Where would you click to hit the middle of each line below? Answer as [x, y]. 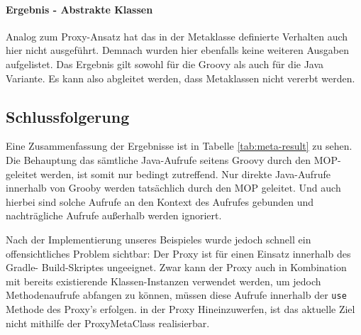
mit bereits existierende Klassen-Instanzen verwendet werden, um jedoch [163, 281]
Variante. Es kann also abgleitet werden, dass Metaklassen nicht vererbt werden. [180, 78]
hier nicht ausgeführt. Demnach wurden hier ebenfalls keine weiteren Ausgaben [178, 50]
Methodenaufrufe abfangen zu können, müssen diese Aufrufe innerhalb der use [176, 295]
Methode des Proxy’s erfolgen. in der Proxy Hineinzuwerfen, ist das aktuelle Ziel [180, 308]
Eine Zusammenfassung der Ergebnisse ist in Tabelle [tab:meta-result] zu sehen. [179, 146]
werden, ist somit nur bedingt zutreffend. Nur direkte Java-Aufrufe [185, 174]
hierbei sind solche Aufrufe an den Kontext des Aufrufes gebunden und [160, 201]
